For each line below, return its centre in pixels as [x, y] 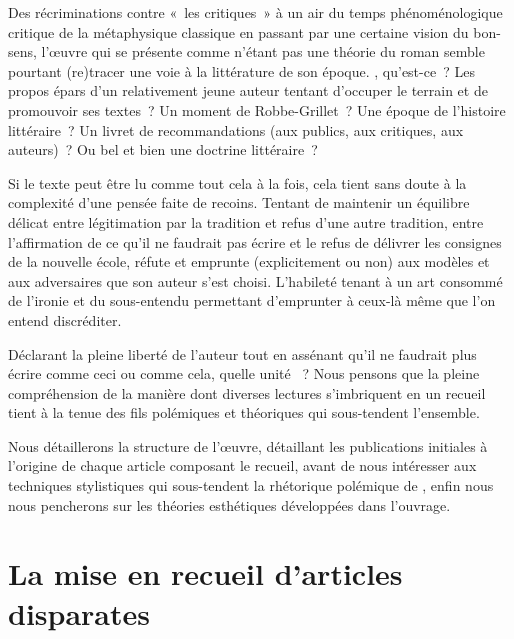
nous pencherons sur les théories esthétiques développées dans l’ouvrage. [229, 504]
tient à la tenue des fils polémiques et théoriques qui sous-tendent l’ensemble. [244, 412]
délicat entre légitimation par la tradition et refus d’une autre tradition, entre [246, 221]
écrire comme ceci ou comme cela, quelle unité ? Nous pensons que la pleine [244, 373]
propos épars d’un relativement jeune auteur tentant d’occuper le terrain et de [248, 90]
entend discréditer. [65, 319]
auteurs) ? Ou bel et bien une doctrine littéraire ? [163, 149]
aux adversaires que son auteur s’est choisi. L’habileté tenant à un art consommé [255, 280]
